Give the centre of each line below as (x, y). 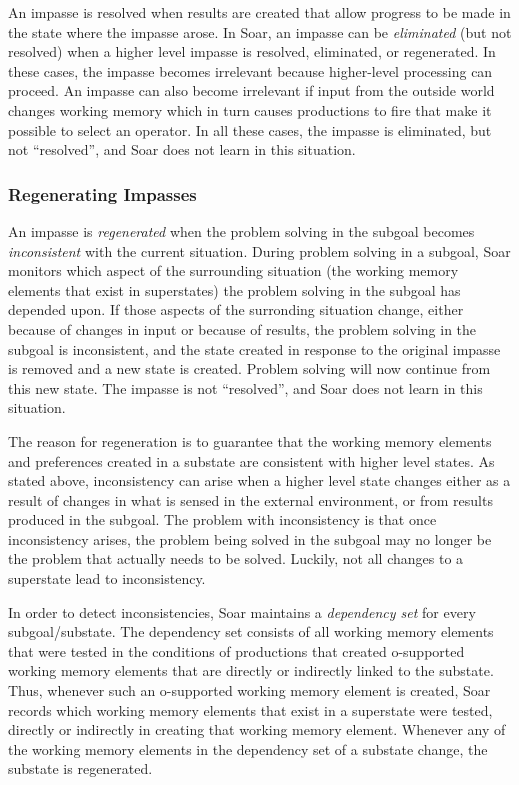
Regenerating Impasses (102, 193)
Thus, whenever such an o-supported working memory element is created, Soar (249, 690)
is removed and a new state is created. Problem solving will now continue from (249, 368)
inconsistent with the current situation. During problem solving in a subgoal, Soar (259, 250)
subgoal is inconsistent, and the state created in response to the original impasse (254, 348)
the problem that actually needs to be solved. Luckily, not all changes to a (236, 558)
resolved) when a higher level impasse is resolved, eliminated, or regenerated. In (252, 51)
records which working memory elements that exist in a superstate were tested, (250, 709)
